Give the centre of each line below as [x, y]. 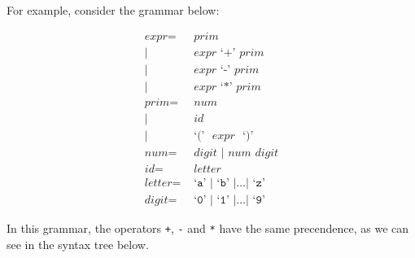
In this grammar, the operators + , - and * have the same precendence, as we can [208, 227]
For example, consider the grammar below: [113, 10]
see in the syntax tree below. [78, 244]
